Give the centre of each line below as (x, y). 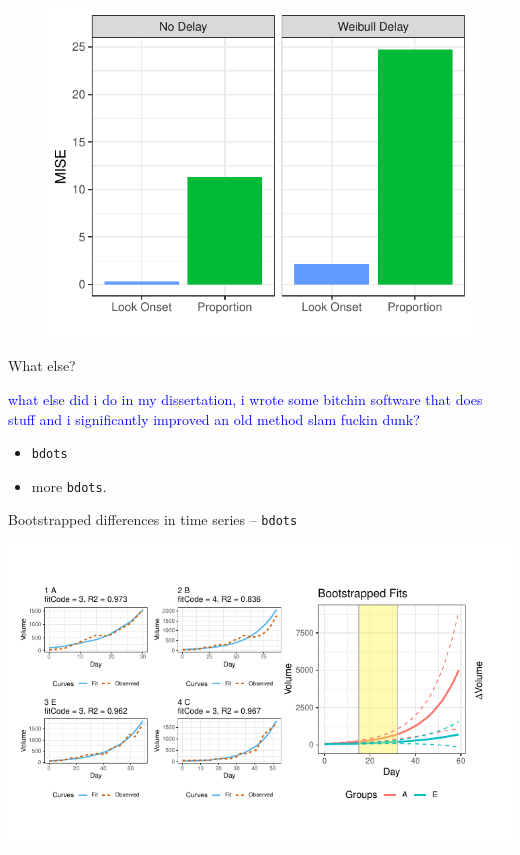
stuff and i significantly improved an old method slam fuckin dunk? (214, 418)
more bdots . (69, 485)
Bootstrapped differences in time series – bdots (153, 519)
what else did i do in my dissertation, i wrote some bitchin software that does (245, 398)
